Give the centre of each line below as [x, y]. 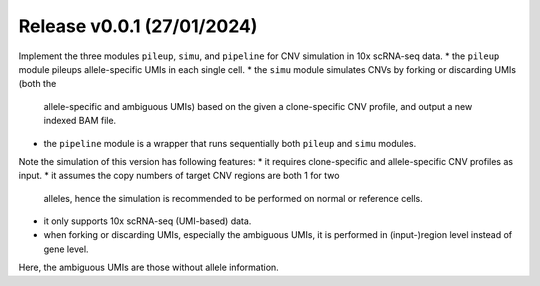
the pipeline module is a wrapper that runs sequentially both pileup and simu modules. [230, 143]
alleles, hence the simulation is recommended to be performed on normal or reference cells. [233, 198]
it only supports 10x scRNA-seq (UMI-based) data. [147, 221]
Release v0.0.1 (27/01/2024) [138, 26]
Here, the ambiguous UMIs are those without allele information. [148, 267]
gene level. [66, 249]
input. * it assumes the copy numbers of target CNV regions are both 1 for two [179, 176]
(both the [37, 84]
